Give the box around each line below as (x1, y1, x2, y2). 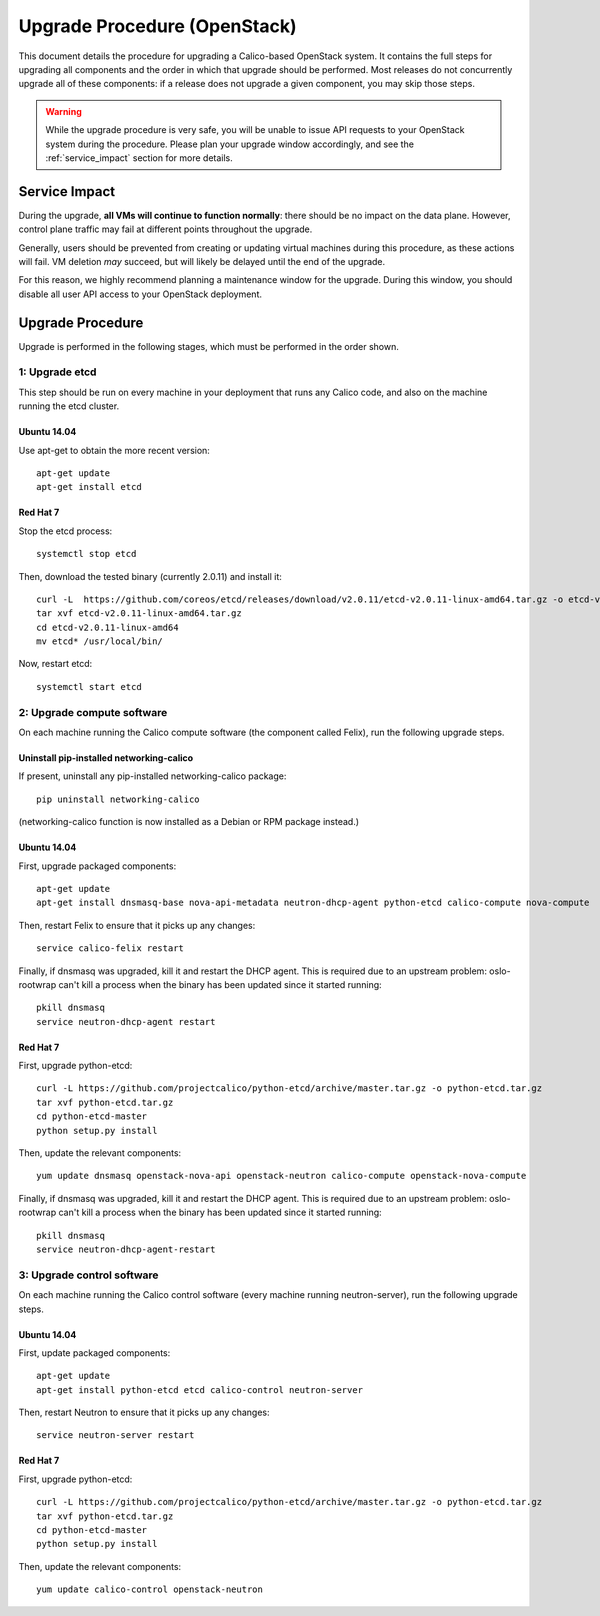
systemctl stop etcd (36, 548, 137, 560)
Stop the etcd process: (18, 525, 113, 537)
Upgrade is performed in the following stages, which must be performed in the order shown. (18, 340, 399, 352)
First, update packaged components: (18, 1346, 171, 1359)
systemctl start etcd (36, 681, 142, 692)
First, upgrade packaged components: (18, 860, 177, 872)
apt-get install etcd (36, 481, 142, 493)
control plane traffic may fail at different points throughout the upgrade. (18, 223, 313, 235)
